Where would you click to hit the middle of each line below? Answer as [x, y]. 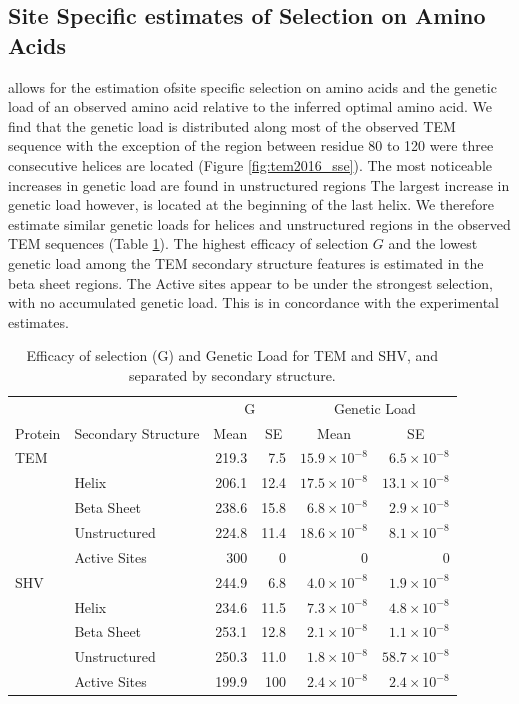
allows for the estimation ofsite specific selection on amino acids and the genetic [252, 86]
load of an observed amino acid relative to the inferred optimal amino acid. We [250, 106]
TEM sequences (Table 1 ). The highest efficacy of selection [188, 243]
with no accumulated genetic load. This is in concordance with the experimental [253, 302]
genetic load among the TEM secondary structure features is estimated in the [246, 262]
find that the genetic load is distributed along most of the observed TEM [232, 125]
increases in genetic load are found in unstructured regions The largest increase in [259, 184]
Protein [38, 432]
